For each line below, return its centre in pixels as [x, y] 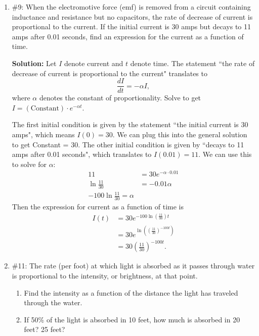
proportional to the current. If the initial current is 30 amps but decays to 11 [132, 26]
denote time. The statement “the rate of [192, 63]
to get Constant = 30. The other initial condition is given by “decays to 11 [128, 144]
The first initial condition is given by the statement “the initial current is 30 [130, 124]
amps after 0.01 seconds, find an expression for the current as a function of [128, 36]
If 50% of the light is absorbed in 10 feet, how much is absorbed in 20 [132, 319]
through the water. [53, 302]
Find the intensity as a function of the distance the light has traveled [131, 292]
